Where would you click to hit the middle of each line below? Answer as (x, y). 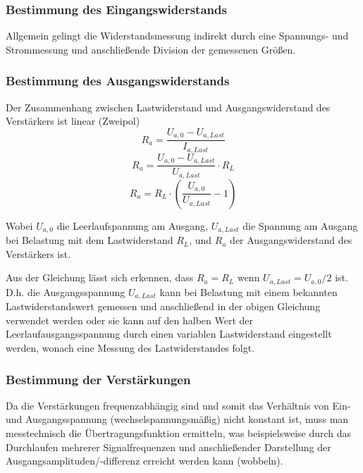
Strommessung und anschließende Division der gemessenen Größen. (151, 49)
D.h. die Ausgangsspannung (66, 291)
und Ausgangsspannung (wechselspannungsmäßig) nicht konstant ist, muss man (177, 419)
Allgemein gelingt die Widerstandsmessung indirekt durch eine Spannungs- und (177, 36)
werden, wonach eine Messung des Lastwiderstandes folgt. (130, 348)
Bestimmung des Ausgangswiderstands (118, 81)
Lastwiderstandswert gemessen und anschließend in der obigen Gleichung (163, 306)
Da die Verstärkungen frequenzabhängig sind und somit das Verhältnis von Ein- (178, 405)
